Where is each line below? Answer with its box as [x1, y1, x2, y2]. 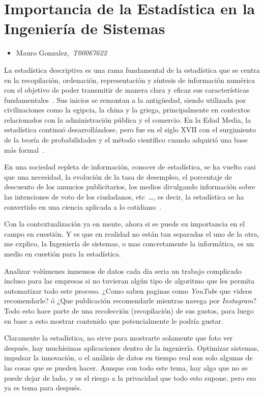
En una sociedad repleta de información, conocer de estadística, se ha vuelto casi [4, 161, 256, 172]
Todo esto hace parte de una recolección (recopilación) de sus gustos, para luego [4, 305, 254, 316]
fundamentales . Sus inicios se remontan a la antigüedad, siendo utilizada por [4, 94, 246, 105]
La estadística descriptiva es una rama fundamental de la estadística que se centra [4, 64, 260, 75]
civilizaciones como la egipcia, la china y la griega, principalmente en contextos [4, 104, 250, 115]
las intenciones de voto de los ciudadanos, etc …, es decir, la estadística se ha [4, 191, 244, 202]
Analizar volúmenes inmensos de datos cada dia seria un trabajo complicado [4, 265, 242, 276]
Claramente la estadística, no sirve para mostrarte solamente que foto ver [4, 332, 233, 343]
